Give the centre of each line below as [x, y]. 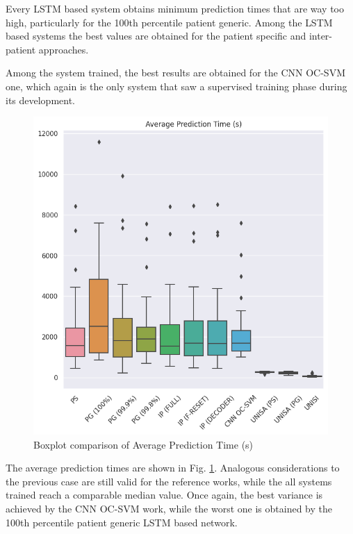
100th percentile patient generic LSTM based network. [122, 522]
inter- [321, 36]
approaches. [64, 49]
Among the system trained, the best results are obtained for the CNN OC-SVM [175, 73]
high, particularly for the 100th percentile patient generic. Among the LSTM [169, 22]
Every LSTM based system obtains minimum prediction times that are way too [175, 8]
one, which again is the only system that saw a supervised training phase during [176, 86]
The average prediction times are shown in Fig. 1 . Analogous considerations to [173, 468]
